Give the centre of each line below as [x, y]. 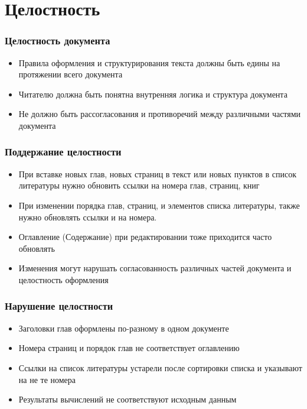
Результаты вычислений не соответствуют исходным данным [128, 399]
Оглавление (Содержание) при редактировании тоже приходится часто [145, 237]
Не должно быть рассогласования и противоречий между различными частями [160, 114]
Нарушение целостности [59, 306]
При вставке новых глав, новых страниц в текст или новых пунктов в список [157, 173]
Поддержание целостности [63, 152]
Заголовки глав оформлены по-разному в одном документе [124, 328]
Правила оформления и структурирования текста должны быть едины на [149, 62]
